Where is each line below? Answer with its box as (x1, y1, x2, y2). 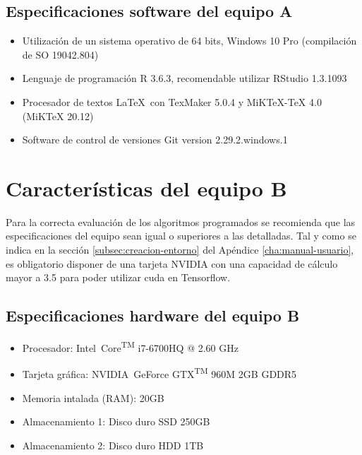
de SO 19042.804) (22, 47, 99, 61)
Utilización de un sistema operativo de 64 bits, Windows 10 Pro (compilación (22, 33, 357, 48)
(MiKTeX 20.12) (22, 108, 94, 123)
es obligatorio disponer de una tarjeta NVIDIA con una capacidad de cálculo (6, 256, 338, 271)
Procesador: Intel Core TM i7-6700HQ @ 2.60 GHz (22, 338, 239, 355)
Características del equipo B (6, 173, 287, 202)
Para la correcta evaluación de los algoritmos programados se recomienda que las (6, 214, 356, 229)
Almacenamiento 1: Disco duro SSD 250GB (22, 414, 210, 429)
